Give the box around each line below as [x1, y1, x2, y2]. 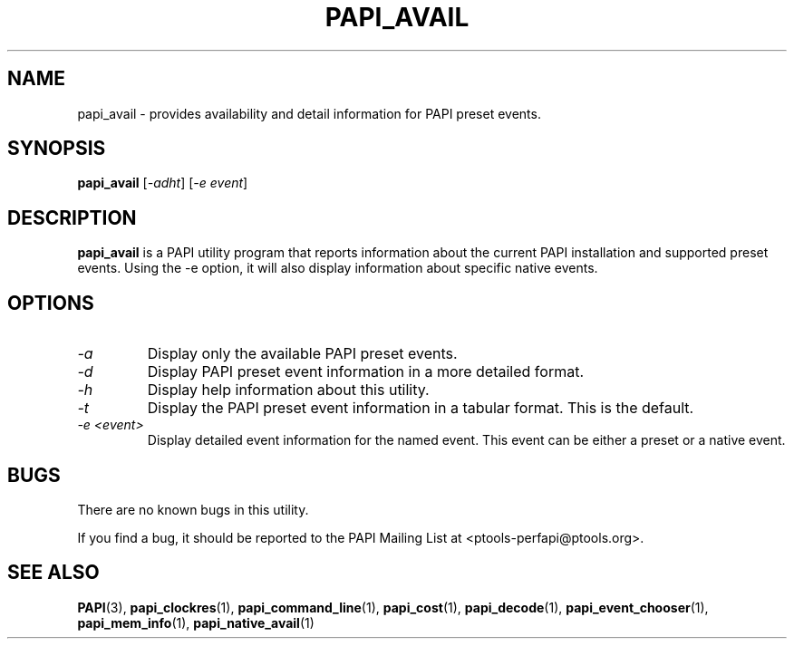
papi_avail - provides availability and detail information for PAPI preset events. [77, 105, 541, 121]
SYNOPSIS [7, 137, 106, 160]
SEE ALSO [7, 561, 100, 584]
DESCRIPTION [7, 206, 137, 229]
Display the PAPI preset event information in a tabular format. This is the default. [147, 399, 694, 418]
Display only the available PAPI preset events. [147, 344, 458, 363]
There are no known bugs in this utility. [77, 501, 309, 517]
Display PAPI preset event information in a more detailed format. [147, 362, 585, 381]
